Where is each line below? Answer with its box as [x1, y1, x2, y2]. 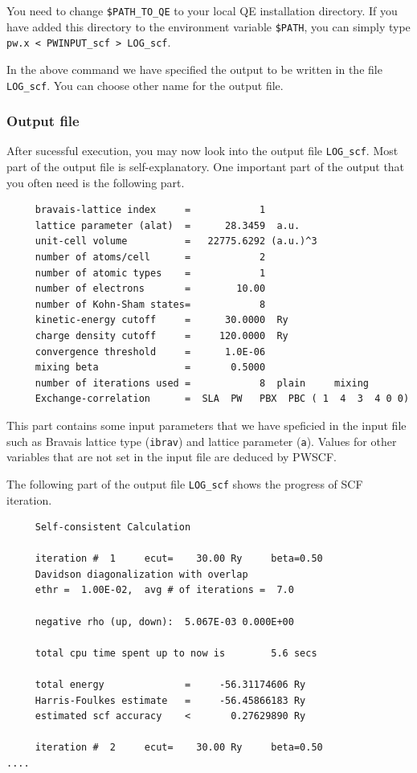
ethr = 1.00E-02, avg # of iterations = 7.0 [35, 584, 294, 596]
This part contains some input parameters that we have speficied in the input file [6, 417, 407, 433]
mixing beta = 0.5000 [35, 362, 266, 374]
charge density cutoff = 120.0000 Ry [35, 330, 288, 342]
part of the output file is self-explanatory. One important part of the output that [6, 158, 405, 175]
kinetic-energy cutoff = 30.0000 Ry [35, 314, 288, 326]
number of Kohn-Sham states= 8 [35, 298, 266, 310]
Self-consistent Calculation [35, 521, 191, 534]
